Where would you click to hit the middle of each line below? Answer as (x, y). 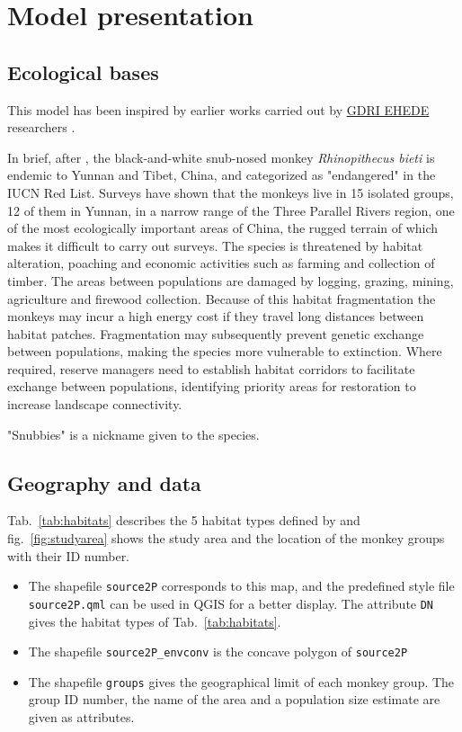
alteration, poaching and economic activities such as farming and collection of (221, 263)
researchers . (41, 127)
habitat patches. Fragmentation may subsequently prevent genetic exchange (216, 333)
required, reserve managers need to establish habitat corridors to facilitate (211, 368)
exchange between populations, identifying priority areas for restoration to (212, 386)
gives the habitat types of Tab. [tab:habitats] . (155, 621)
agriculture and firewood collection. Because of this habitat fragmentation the (222, 298)
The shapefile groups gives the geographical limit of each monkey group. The (241, 681)
